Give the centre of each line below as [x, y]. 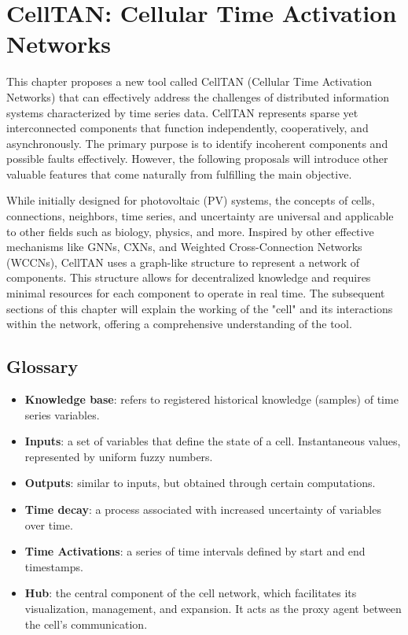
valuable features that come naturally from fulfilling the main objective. [179, 174]
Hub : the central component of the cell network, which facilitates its [191, 593]
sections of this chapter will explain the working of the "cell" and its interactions [200, 308]
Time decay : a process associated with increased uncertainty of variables [203, 509]
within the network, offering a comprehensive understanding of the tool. [179, 324]
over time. [49, 524]
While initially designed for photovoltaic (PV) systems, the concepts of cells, [191, 200]
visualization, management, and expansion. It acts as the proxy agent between [213, 608]
